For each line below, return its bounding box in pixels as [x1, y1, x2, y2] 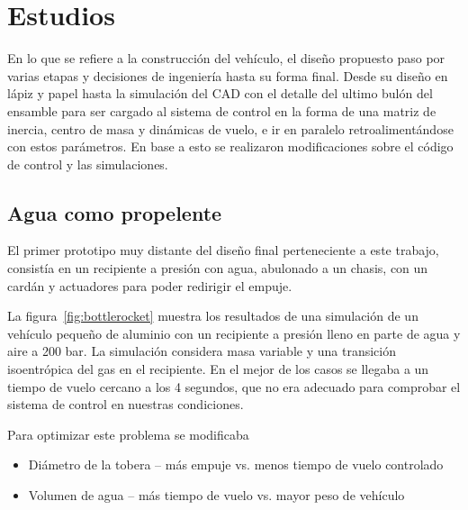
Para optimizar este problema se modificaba [7, 424, 249, 443]
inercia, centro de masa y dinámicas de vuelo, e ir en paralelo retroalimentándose [7, 119, 454, 138]
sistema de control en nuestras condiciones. [7, 395, 244, 414]
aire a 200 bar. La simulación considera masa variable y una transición [7, 342, 396, 360]
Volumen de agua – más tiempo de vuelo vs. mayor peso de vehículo [28, 486, 405, 505]
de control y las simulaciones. [7, 154, 168, 173]
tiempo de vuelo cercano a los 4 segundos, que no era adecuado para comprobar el [7, 377, 461, 396]
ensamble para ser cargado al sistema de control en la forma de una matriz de [7, 101, 436, 120]
